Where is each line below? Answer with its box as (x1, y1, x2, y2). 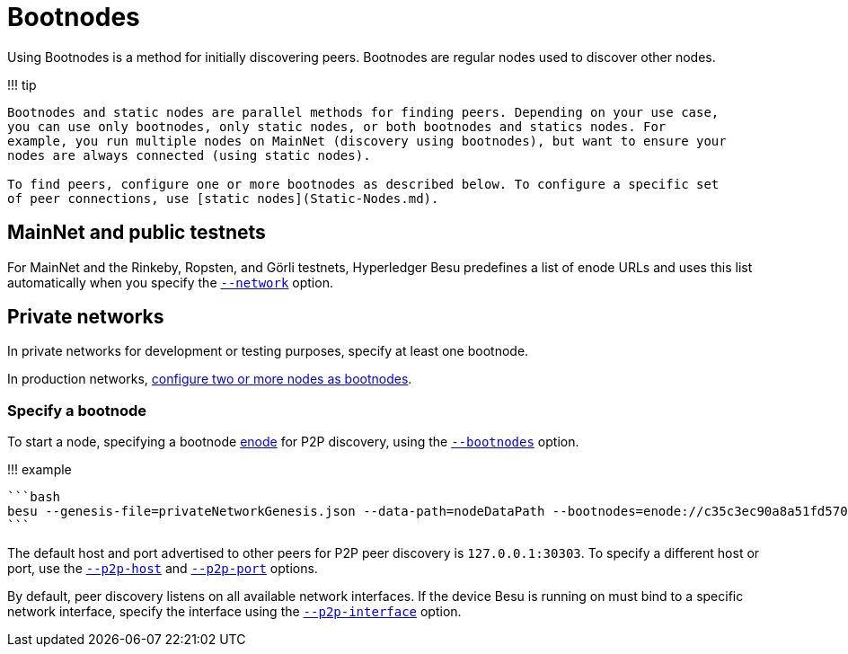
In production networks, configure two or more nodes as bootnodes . (7, 371, 412, 387)
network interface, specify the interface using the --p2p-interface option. (7, 604, 462, 620)
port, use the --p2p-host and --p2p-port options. (7, 561, 318, 577)
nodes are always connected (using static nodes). (7, 147, 371, 163)
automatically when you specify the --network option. (7, 274, 333, 290)
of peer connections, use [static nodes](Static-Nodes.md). (7, 190, 439, 206)
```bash (7, 490, 61, 505)
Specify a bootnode (7, 401, 147, 420)
